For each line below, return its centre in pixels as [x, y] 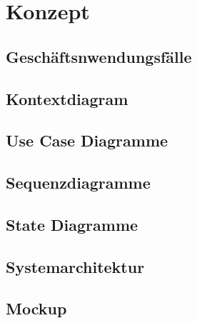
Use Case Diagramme [87, 140]
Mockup [36, 308]
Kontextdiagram [67, 98]
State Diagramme [72, 224]
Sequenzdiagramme [78, 183]
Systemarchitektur [75, 266]
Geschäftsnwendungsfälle [99, 56]
